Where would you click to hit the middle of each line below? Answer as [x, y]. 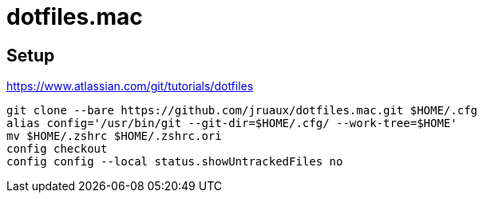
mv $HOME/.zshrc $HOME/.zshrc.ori [114, 136]
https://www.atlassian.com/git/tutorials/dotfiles [130, 86]
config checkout [57, 149]
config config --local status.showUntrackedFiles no [175, 162]
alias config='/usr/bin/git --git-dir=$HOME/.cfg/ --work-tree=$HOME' [232, 123]
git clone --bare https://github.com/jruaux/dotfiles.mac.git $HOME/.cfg [242, 111]
